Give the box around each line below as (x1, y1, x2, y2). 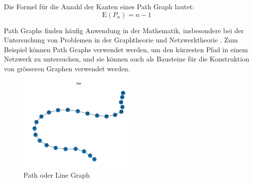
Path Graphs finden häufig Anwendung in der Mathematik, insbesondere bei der (4, 25, 244, 35)
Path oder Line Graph (23, 169, 90, 180)
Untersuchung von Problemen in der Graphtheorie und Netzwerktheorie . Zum (4, 35, 238, 45)
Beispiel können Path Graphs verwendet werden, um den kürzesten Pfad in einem (4, 44, 248, 54)
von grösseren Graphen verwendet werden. (4, 63, 130, 73)
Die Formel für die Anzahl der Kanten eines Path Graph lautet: (4, 1, 195, 11)
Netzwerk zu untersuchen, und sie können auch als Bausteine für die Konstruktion (4, 54, 250, 64)
